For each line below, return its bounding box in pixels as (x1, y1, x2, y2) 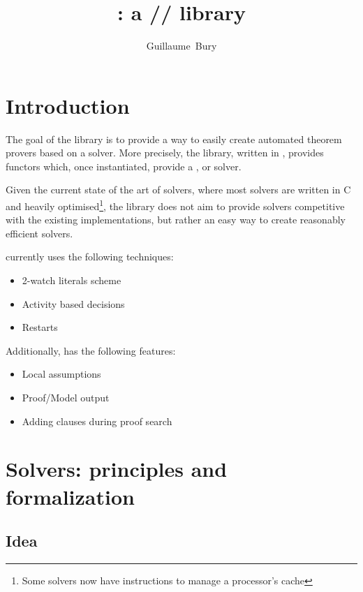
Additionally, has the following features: (6, 343, 176, 357)
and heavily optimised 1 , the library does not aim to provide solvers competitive (6, 197, 345, 213)
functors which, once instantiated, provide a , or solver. (6, 158, 242, 173)
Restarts (22, 320, 58, 334)
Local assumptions (22, 367, 101, 381)
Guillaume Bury (146, 38, 217, 53)
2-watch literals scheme (22, 273, 121, 288)
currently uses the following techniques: (6, 249, 174, 264)
